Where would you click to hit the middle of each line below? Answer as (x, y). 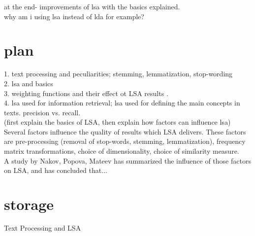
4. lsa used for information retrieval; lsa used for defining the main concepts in (122, 103)
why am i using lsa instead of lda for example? (74, 16)
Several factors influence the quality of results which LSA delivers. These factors (125, 131)
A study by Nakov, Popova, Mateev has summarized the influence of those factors (127, 160)
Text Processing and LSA (43, 227)
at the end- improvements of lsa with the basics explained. (92, 6)
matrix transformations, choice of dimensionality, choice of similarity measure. (122, 151)
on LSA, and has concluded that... (56, 170)
